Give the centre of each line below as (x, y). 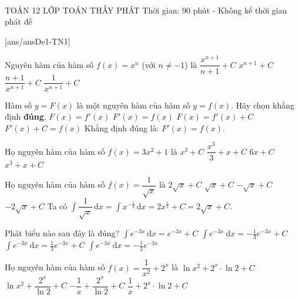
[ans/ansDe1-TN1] (38, 41)
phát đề (19, 21)
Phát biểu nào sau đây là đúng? (62, 233)
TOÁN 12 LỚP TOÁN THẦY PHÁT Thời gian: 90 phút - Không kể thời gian (146, 10)
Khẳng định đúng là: (122, 128)
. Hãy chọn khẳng (263, 105)
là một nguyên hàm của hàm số (133, 105)
